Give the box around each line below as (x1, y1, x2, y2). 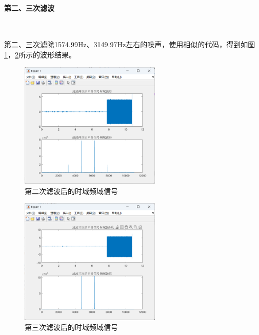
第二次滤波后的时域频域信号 (25, 185, 118, 196)
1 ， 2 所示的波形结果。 (4, 49, 76, 60)
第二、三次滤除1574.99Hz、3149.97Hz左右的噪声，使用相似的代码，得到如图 (4, 39, 255, 50)
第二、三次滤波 (4, 2, 54, 13)
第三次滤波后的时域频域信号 (25, 322, 118, 332)
